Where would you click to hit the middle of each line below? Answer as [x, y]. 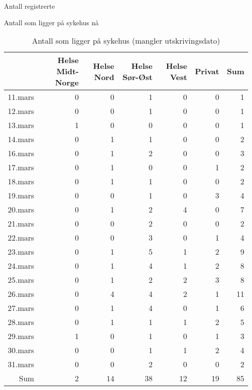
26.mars [21, 294]
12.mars [21, 111]
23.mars [21, 252]
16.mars [21, 153]
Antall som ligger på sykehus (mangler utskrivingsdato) [126, 41]
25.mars [21, 280]
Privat [207, 71]
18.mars [21, 181]
